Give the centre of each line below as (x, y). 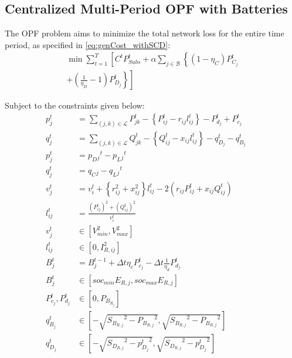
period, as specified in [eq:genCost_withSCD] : (88, 44)
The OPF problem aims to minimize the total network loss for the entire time (145, 33)
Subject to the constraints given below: (75, 105)
